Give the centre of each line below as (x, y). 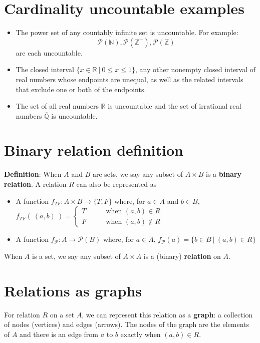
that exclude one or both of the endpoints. (81, 89)
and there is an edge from (59, 334)
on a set (62, 314)
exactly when (141, 334)
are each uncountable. (49, 52)
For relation (22, 314)
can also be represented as (116, 184)
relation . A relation (35, 184)
